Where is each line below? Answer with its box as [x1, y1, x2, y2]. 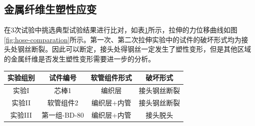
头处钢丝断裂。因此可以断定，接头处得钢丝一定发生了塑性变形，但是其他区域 [4, 44, 251, 54]
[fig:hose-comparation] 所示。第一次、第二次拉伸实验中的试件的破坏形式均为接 [4, 34, 248, 44]
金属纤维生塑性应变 [4, 1, 97, 17]
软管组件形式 [90, 72, 132, 83]
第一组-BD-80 [42, 109, 84, 120]
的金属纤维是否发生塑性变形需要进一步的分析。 [4, 53, 155, 63]
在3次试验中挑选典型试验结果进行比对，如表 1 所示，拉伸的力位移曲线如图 [4, 25, 237, 35]
